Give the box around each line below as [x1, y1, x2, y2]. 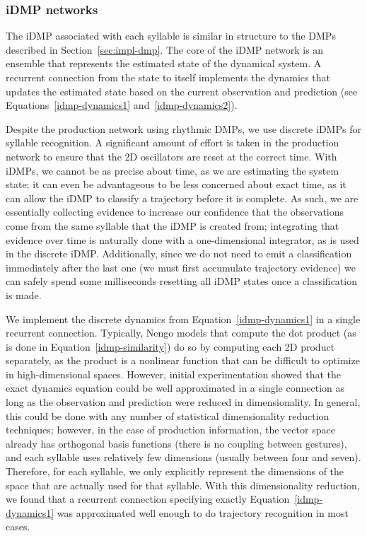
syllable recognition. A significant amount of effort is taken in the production [6, 135, 339, 150]
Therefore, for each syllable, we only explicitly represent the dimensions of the [6, 464, 344, 479]
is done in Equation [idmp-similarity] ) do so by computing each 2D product [6, 339, 335, 354]
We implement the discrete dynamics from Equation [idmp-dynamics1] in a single [6, 311, 361, 326]
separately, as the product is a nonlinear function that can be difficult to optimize [6, 353, 360, 368]
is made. [6, 287, 42, 302]
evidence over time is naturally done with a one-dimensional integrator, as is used [6, 232, 359, 247]
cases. [6, 519, 30, 534]
